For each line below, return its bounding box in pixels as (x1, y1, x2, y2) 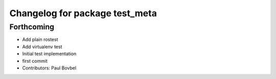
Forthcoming (9, 22, 55, 31)
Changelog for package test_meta (9, 8, 157, 19)
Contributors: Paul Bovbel (22, 65, 77, 71)
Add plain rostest (22, 36, 58, 43)
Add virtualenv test (22, 44, 62, 50)
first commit (22, 58, 48, 64)
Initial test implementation (22, 51, 77, 57)
